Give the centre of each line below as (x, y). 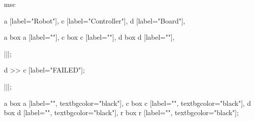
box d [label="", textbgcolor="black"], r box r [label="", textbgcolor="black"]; (121, 112)
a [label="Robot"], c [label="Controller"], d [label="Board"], (95, 20)
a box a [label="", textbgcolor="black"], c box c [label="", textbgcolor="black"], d (127, 103)
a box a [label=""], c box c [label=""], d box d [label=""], (89, 37)
